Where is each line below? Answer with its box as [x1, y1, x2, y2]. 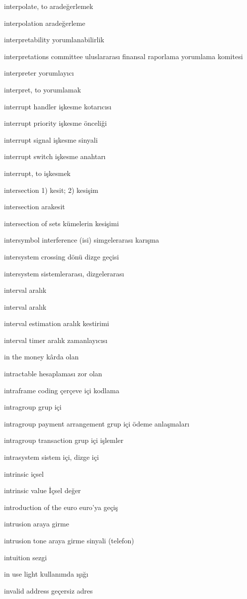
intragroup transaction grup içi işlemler [4, 435, 124, 445]
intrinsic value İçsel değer [4, 485, 81, 496]
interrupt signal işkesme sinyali [4, 134, 98, 145]
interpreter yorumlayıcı [4, 68, 74, 78]
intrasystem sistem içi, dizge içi [4, 452, 99, 462]
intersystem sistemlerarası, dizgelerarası [4, 268, 124, 278]
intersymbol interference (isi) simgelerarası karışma [4, 235, 160, 245]
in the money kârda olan [4, 351, 79, 362]
